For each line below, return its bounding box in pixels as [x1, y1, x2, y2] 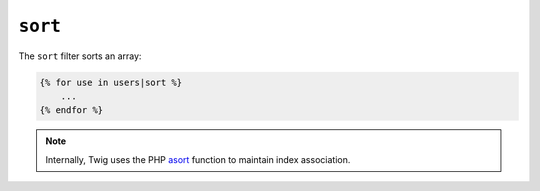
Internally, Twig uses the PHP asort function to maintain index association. [45, 153, 351, 165]
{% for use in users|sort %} [39, 76, 183, 88]
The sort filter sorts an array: [18, 50, 142, 62]
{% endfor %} [39, 105, 104, 116]
